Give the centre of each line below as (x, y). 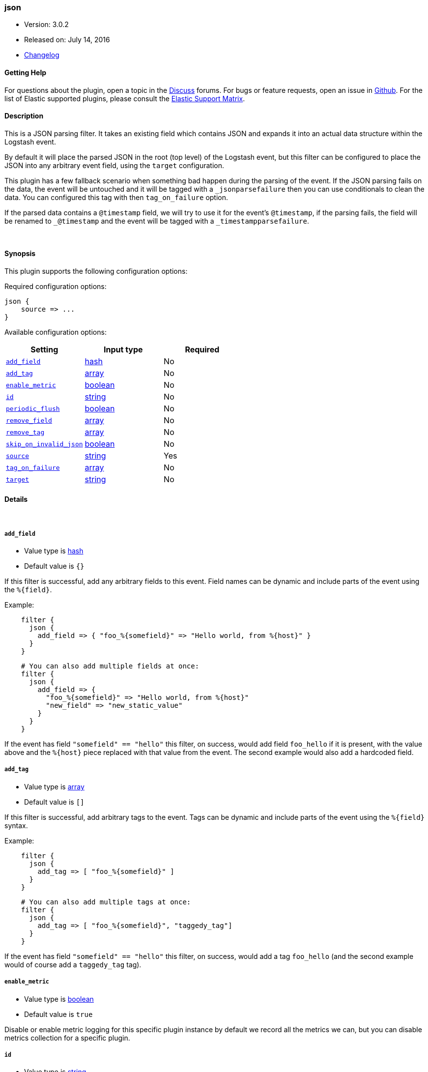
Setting (44, 350)
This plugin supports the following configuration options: (96, 271)
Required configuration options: (56, 287)
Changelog (42, 55)
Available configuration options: (56, 332)
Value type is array (54, 786)
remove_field (29, 420)
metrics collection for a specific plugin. (67, 1038)
